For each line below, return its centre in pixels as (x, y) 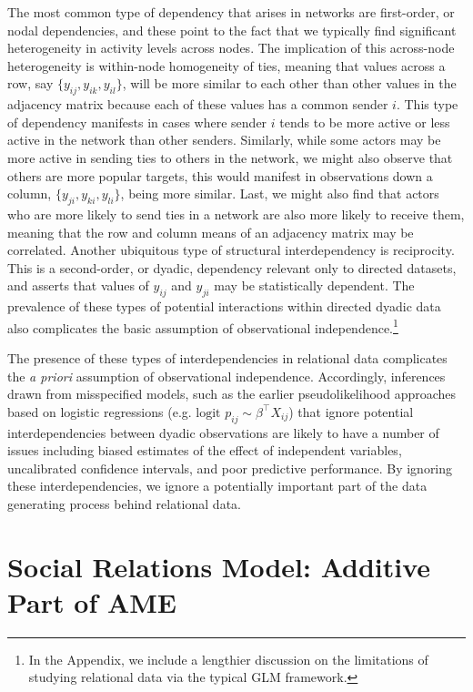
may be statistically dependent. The (314, 285)
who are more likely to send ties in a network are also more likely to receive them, (236, 214)
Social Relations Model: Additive (219, 566)
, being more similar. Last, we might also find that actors (280, 193)
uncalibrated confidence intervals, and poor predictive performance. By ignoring (230, 468)
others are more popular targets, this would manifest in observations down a (220, 175)
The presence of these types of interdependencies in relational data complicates (227, 357)
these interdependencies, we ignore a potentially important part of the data (217, 486)
